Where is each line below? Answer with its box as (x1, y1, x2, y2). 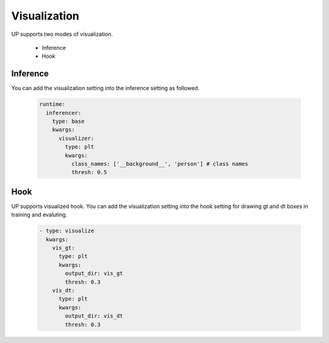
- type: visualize (39, 227, 94, 234)
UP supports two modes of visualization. (11, 30, 113, 38)
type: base (52, 118, 85, 125)
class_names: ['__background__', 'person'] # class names (71, 160, 249, 167)
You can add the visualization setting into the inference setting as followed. (11, 85, 200, 92)
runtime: (39, 101, 66, 108)
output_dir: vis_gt (65, 270, 123, 277)
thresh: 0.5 (71, 169, 107, 176)
